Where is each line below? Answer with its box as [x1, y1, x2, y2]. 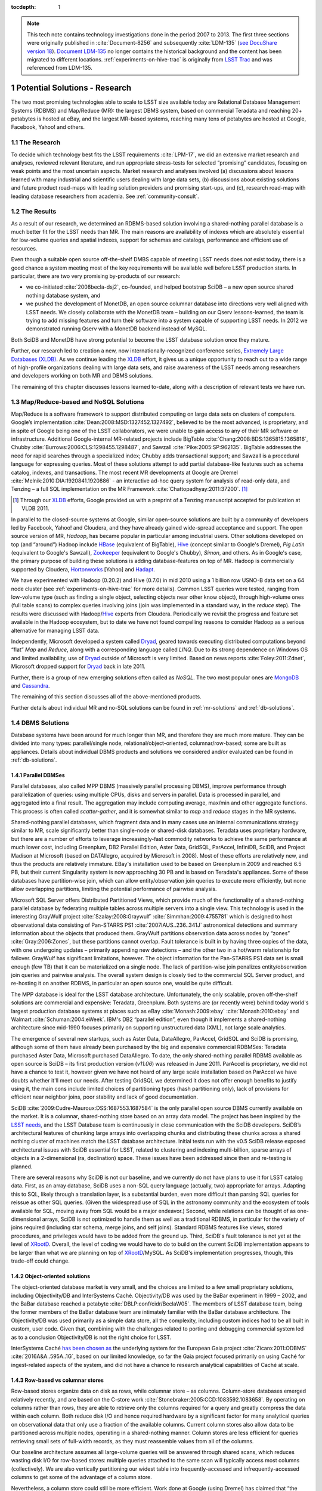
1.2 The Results [11, 208, 57, 216]
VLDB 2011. [21, 505, 49, 512]
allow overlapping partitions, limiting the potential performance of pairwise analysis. [11, 886, 217, 893]
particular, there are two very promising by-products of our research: [11, 273, 181, 280]
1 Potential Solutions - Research [11, 83, 132, 93]
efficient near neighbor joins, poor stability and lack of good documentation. [11, 1093, 198, 1100]
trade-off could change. [11, 1257, 70, 1264]
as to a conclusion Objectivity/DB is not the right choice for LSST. [11, 1334, 172, 1341]
